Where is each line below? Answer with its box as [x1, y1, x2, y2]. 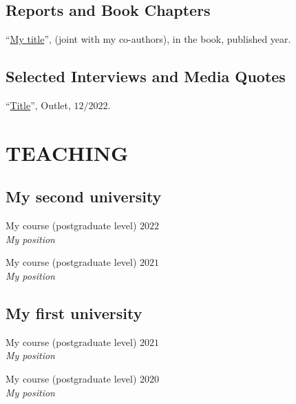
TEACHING [6, 138, 129, 166]
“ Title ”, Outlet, [6, 98, 71, 112]
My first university [6, 302, 142, 323]
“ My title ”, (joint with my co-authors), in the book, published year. [6, 32, 291, 46]
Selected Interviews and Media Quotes [6, 66, 286, 87]
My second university [6, 186, 162, 207]
